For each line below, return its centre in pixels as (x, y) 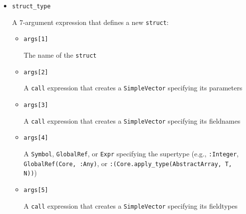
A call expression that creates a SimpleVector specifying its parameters (133, 88)
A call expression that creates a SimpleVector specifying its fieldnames (132, 120)
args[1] (36, 39)
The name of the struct (60, 54)
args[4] (36, 138)
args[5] (36, 190)
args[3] (36, 105)
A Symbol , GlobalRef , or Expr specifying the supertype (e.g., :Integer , (131, 153)
